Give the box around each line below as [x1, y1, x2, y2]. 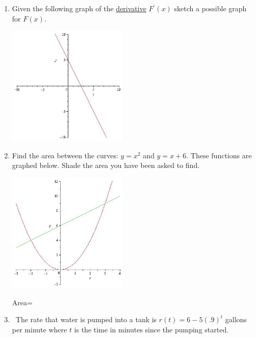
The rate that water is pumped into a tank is [15, 314, 157, 325]
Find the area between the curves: [12, 150, 118, 160]
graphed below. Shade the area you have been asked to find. [12, 160, 200, 171]
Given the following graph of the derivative [12, 3, 146, 13]
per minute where [12, 324, 67, 334]
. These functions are [186, 150, 252, 160]
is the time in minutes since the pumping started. [74, 324, 229, 334]
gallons [225, 314, 247, 325]
